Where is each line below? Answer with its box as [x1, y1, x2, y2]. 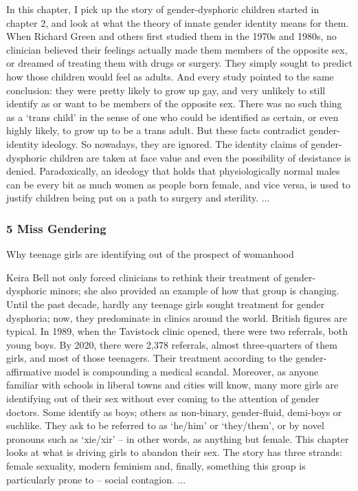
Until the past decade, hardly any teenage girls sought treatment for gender [6, 296, 325, 311]
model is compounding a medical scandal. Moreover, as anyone [54, 364, 319, 378]
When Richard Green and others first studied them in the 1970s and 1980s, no [6, 29, 337, 43]
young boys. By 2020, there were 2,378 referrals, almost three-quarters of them [6, 337, 337, 351]
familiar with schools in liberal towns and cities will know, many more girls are [6, 378, 339, 392]
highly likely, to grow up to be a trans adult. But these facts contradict [6, 123, 306, 138]
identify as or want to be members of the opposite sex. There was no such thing [6, 96, 342, 111]
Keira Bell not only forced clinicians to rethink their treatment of [6, 270, 282, 284]
